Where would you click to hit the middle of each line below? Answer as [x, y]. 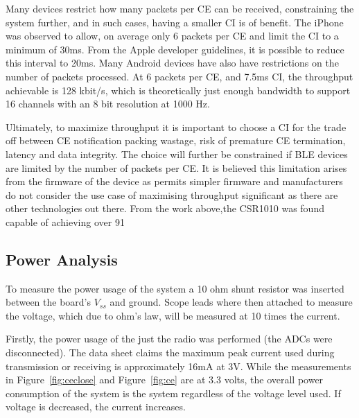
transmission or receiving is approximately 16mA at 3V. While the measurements [178, 366]
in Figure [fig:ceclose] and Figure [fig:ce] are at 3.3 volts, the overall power [165, 380]
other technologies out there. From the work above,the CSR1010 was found [165, 208]
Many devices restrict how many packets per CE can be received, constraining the [180, 8]
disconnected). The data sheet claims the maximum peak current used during [170, 352]
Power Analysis [62, 259]
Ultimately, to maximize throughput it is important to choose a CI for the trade [176, 127]
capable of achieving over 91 [65, 221]
